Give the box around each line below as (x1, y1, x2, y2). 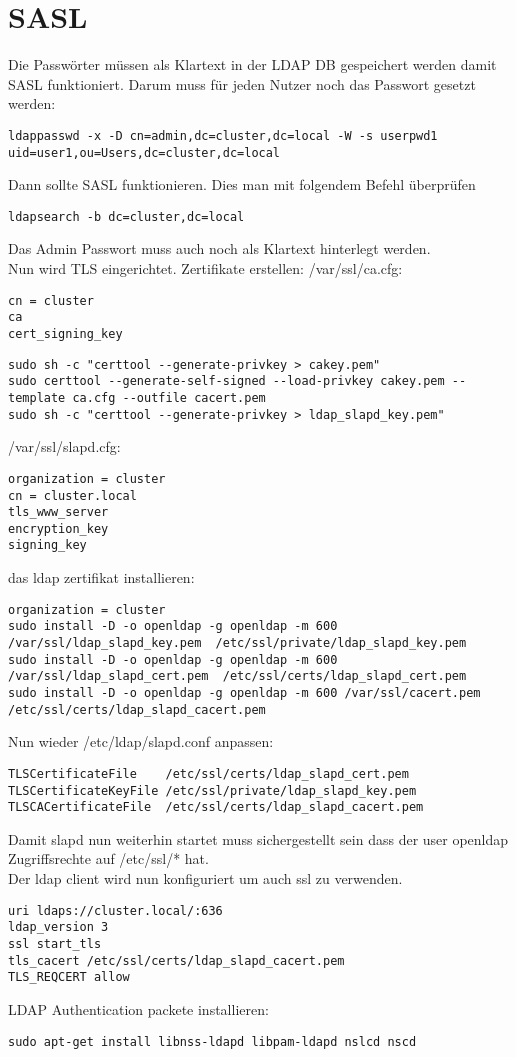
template (8, 390, 66, 405)
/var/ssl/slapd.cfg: (8, 436, 121, 457)
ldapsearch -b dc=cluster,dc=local (8, 209, 245, 224)
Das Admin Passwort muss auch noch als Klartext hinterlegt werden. (8, 238, 431, 259)
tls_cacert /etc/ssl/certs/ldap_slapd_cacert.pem (8, 953, 345, 968)
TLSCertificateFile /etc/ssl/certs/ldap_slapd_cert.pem (8, 766, 409, 781)
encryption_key (8, 521, 109, 536)
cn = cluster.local (8, 488, 137, 503)
